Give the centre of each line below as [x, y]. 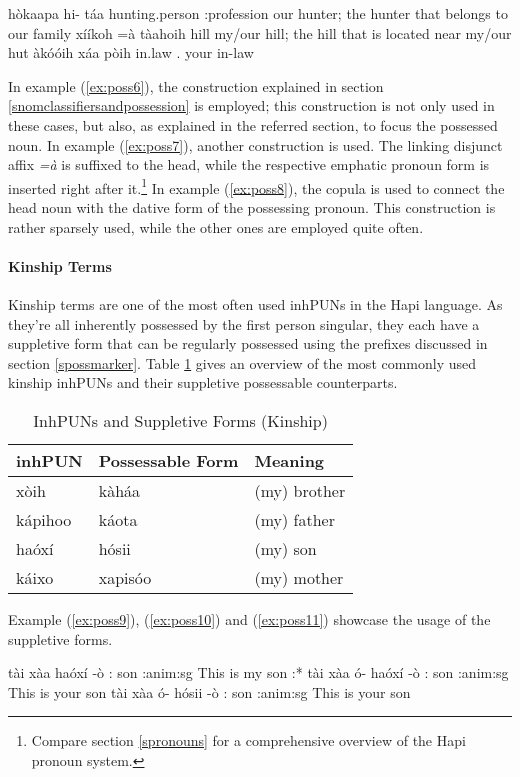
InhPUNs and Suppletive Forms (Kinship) [180, 420]
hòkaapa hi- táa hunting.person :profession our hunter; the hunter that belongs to [258, 13]
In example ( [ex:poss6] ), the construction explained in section [196, 85]
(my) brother [300, 490]
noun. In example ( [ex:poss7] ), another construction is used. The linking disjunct [255, 144]
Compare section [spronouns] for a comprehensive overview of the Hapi [248, 740]
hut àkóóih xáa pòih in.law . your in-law [131, 52]
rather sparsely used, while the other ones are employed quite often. [216, 226]
